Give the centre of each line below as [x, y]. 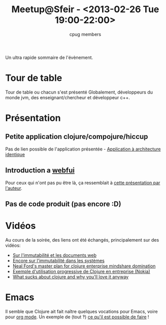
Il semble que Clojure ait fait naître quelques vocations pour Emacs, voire [82, 311]
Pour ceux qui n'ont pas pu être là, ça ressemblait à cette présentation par [83, 183]
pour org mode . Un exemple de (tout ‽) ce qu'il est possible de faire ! [77, 317]
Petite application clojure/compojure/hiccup [77, 137]
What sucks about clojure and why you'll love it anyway [71, 277]
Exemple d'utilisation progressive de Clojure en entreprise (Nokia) [81, 272]
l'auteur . [14, 188]
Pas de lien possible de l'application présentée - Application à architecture [83, 149]
